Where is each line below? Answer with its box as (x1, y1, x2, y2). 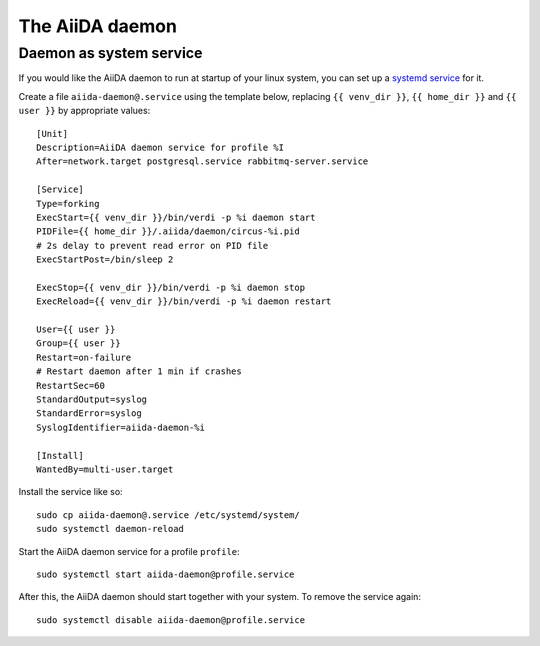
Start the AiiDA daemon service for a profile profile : (18, 545, 240, 557)
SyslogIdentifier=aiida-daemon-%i (36, 421, 205, 433)
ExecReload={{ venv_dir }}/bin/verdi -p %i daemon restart (36, 296, 332, 307)
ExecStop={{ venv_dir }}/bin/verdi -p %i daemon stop (36, 281, 305, 293)
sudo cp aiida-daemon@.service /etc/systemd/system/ (36, 509, 300, 520)
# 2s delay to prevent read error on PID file (36, 240, 269, 251)
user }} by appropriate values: (18, 105, 151, 117)
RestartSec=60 (36, 380, 105, 391)
